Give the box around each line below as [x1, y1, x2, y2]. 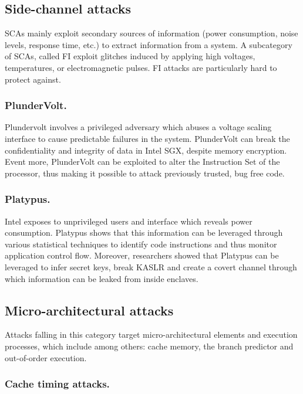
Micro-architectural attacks [5, 301, 174, 319]
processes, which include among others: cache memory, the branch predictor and [5, 339, 294, 352]
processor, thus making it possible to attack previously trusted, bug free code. [5, 167, 285, 179]
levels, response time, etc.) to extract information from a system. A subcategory [5, 38, 292, 50]
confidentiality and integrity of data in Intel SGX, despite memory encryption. [5, 144, 287, 156]
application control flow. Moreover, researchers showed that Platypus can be [5, 249, 279, 261]
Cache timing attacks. [5, 376, 110, 391]
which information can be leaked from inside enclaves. [5, 272, 198, 284]
